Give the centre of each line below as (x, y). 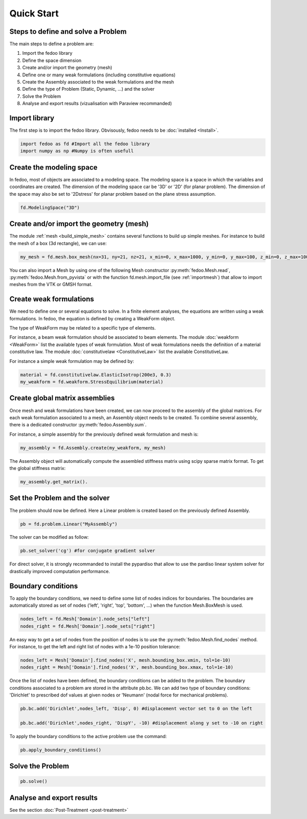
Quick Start (34, 13)
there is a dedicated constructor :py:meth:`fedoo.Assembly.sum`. (78, 425)
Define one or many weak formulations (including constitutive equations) (99, 75)
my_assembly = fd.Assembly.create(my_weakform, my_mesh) (93, 448)
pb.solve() (34, 781)
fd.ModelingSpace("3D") (50, 207)
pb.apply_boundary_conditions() (61, 750)
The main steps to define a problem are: (52, 44)
